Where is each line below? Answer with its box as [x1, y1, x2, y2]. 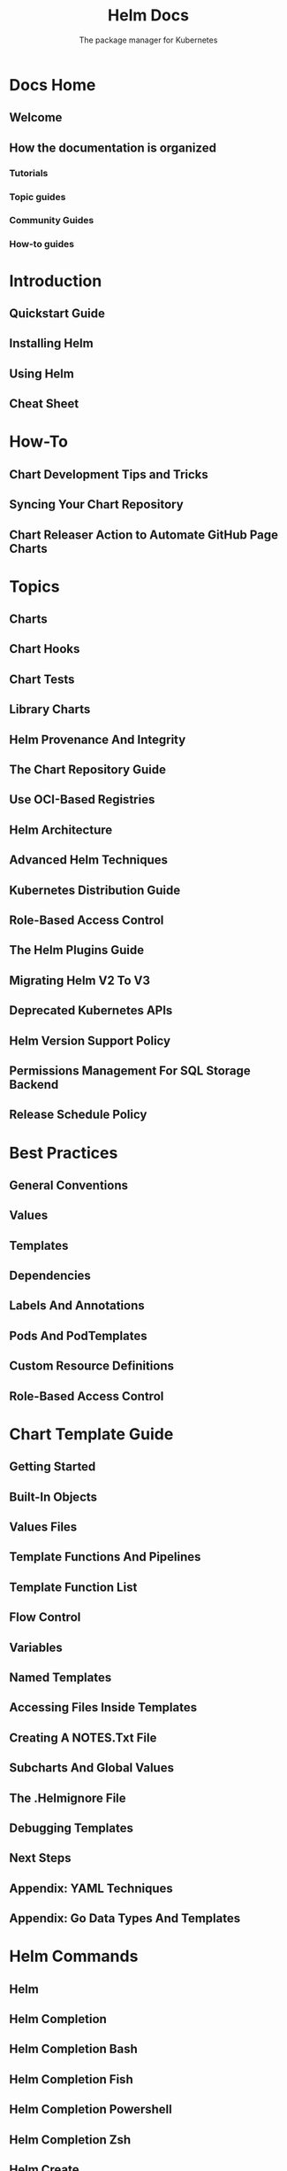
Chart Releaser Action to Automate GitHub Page [9, 527, 278, 542]
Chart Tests [9, 671, 75, 686]
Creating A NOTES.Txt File [9, 1730, 157, 1745]
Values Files [9, 1520, 78, 1535]
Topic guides [9, 190, 66, 203]
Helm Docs [107, 5, 190, 26]
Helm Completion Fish [9, 2072, 134, 2087]
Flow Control [9, 1609, 81, 1625]
